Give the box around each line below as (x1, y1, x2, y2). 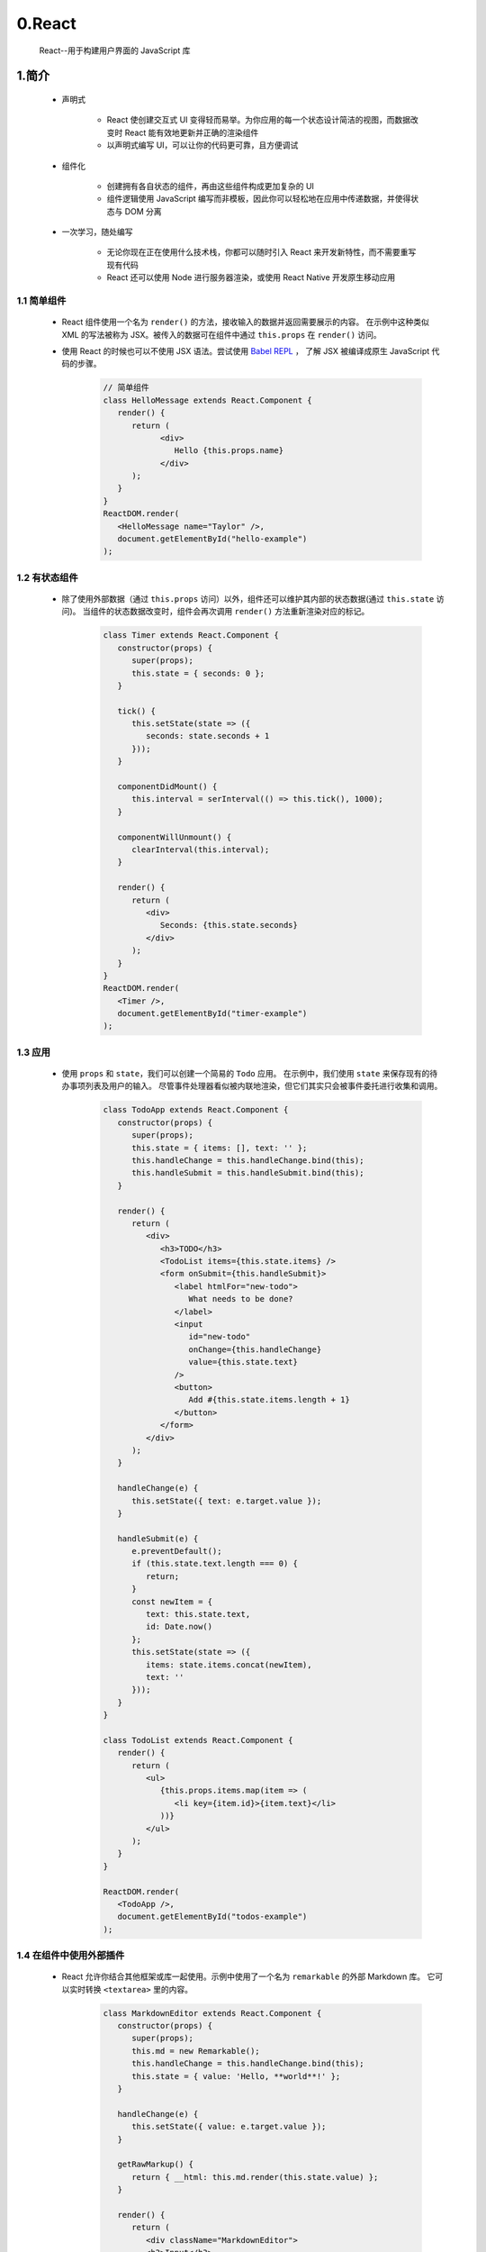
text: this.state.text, (145, 1609, 251, 1620)
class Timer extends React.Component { (103, 631, 279, 640)
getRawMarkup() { (117, 2159, 193, 2170)
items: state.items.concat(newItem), (145, 1659, 312, 1670)
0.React (16, 14, 76, 33)
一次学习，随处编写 (61, 226, 133, 238)
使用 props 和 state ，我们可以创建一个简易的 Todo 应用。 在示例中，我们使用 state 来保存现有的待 (61, 1068, 438, 1079)
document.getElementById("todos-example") (117, 1911, 308, 1922)
